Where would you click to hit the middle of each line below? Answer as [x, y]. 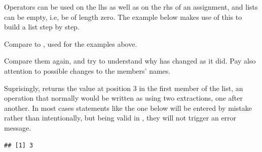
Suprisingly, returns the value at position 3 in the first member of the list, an [124, 88]
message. [18, 127]
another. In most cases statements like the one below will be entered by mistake [128, 108]
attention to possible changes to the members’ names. [87, 70]
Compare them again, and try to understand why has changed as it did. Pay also [130, 61]
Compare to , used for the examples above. [71, 43]
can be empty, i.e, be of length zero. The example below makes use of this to [123, 17]
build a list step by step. [42, 27]
